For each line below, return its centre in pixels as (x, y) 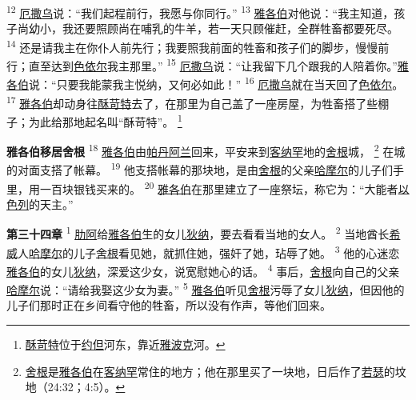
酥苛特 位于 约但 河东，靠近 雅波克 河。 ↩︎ (125, 344)
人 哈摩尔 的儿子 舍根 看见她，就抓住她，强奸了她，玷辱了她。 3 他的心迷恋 (209, 251)
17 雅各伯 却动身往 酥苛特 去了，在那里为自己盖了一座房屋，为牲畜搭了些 (192, 102)
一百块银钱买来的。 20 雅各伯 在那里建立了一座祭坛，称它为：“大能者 (219, 187)
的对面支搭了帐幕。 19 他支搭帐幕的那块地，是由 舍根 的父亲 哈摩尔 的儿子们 (200, 168)
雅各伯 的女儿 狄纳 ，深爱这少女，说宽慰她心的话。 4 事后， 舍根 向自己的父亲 (203, 270)
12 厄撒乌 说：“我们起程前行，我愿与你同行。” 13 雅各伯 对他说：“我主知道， (200, 12)
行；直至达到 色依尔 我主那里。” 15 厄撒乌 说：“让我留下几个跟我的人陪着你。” (202, 64)
